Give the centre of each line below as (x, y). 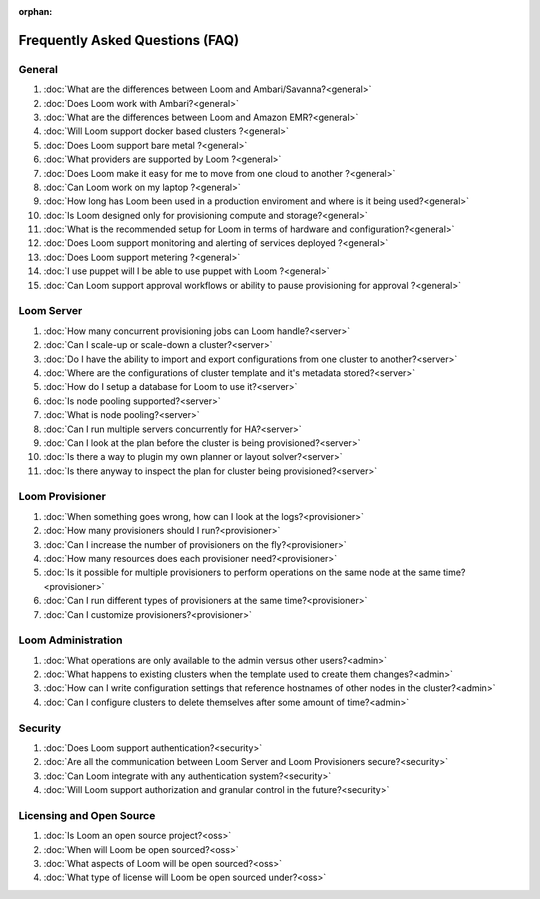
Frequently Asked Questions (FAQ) (129, 40)
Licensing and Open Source (87, 815)
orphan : (35, 11)
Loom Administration (70, 640)
